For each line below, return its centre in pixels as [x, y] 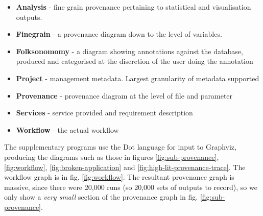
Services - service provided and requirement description [104, 113]
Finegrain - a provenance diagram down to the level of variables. [119, 34]
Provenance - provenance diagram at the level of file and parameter [124, 95]
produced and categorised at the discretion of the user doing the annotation [135, 61]
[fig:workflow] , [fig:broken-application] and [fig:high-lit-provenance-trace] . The [125, 167]
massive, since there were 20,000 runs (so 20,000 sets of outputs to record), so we [131, 187]
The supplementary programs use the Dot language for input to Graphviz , [120, 147]
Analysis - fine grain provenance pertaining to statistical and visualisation [134, 7]
